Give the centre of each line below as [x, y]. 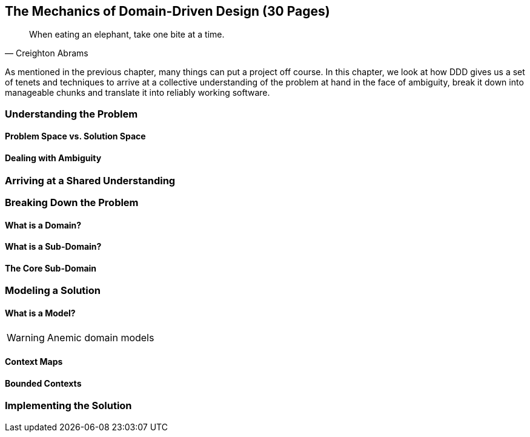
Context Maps [34, 362]
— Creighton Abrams [47, 53]
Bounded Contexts [43, 383]
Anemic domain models [101, 337]
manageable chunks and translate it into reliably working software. [137, 93]
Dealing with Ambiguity [53, 158]
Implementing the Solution [68, 406]
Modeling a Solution [53, 291]
